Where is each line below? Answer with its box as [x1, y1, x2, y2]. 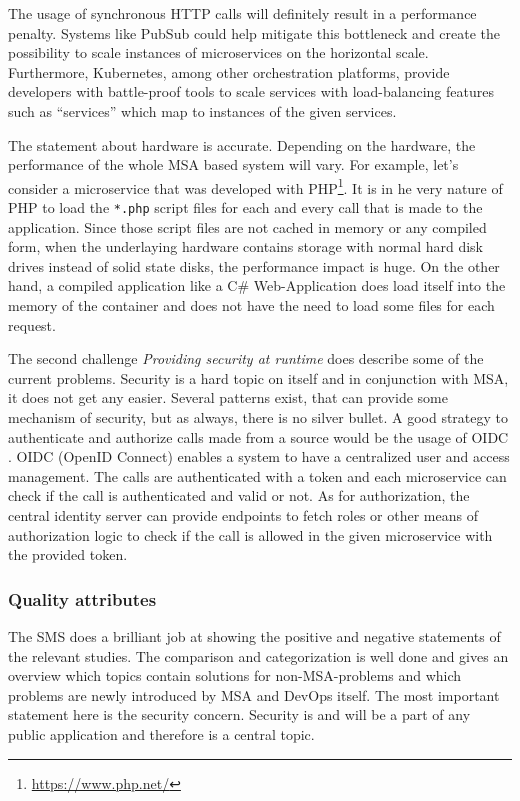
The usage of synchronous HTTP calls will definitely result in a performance [8, 3, 477, 23]
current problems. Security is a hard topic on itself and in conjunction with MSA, [8, 367, 509, 388]
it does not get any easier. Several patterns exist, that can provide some [8, 387, 448, 408]
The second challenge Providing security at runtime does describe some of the [8, 348, 484, 369]
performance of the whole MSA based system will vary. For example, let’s [8, 154, 459, 175]
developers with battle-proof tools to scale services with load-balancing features [8, 81, 494, 102]
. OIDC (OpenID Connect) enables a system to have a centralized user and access [8, 446, 510, 467]
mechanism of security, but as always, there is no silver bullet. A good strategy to [8, 407, 508, 427]
